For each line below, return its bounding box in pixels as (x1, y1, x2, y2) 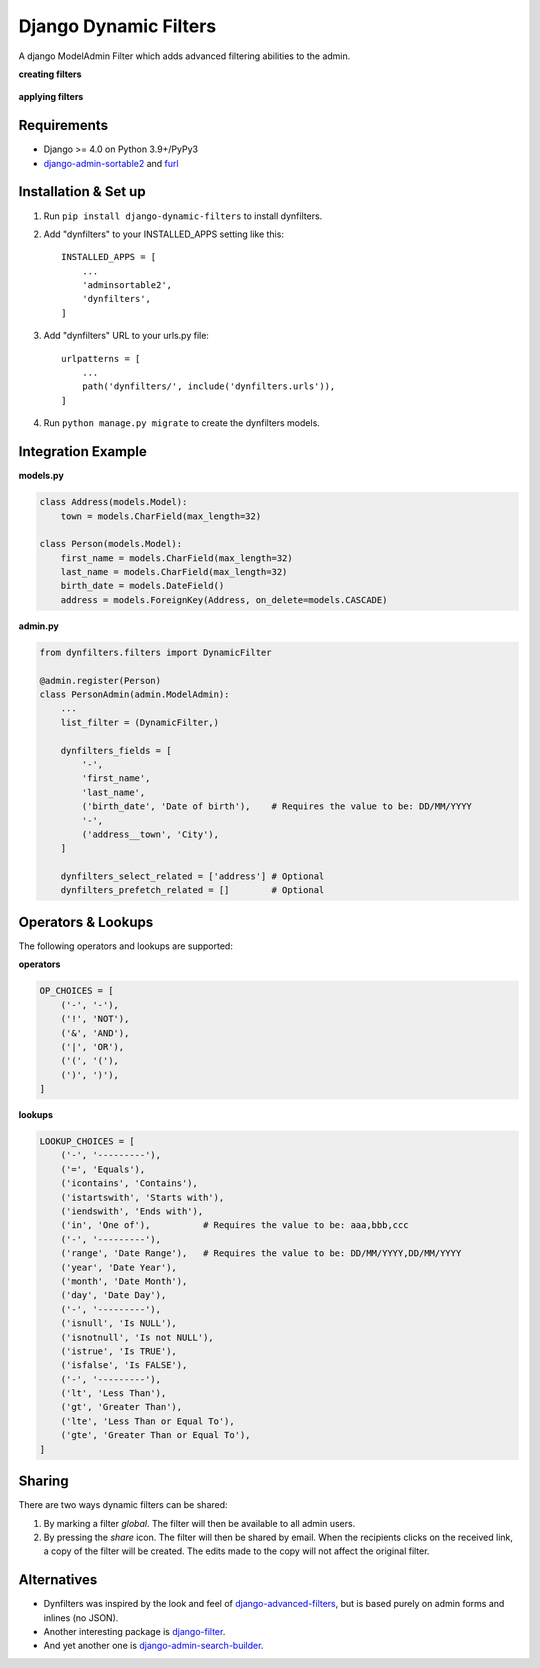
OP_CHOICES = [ (39, 985, 114, 997)
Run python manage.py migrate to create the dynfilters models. (43, 417, 320, 429)
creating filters (18, 68, 82, 80)
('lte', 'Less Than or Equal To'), (60, 1415, 235, 1427)
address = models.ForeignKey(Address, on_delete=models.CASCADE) (60, 594, 388, 605)
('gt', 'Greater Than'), (60, 1401, 183, 1413)
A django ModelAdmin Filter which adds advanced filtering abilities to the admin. (18, 50, 351, 62)
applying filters (18, 91, 84, 103)
